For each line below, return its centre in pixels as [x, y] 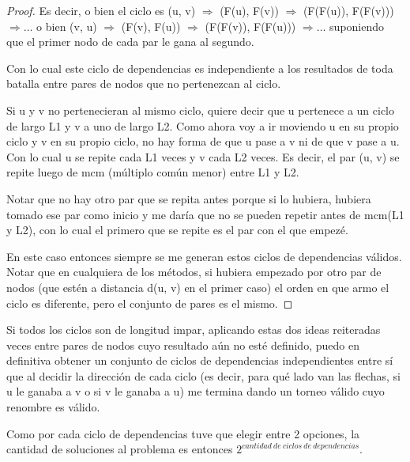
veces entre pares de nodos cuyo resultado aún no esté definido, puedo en [183, 345]
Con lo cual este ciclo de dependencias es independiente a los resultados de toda [200, 68]
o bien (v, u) [67, 26]
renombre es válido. [53, 407]
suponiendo [357, 26]
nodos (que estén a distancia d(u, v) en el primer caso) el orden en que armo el [198, 287]
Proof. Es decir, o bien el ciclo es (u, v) [101, 10]
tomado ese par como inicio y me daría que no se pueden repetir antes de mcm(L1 [205, 214]
